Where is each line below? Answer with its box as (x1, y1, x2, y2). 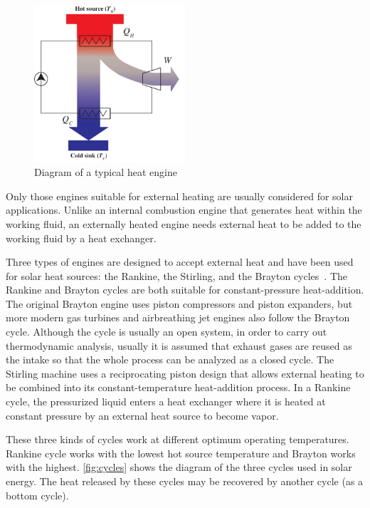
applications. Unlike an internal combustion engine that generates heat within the (6, 202, 362, 217)
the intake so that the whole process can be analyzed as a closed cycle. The (6, 352, 334, 367)
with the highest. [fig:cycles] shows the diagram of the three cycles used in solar (6, 460, 352, 475)
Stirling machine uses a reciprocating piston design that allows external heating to (6, 366, 364, 380)
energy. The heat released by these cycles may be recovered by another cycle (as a (6, 474, 364, 489)
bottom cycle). (6, 487, 69, 502)
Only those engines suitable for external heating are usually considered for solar (6, 188, 353, 203)
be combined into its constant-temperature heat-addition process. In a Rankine (6, 380, 351, 395)
